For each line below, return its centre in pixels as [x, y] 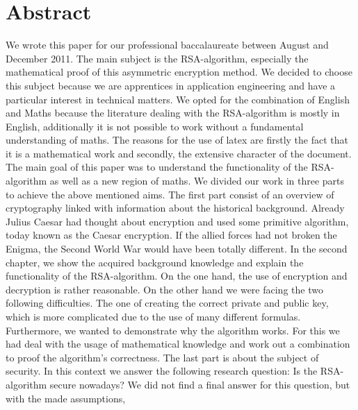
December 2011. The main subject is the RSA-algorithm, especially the [157, 58]
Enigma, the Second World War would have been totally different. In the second [177, 249]
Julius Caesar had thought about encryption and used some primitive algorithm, [177, 221]
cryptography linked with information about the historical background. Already [175, 208]
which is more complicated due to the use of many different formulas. [153, 316]
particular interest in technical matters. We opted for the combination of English [178, 99]
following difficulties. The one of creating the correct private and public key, [167, 303]
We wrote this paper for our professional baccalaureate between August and [167, 45]
